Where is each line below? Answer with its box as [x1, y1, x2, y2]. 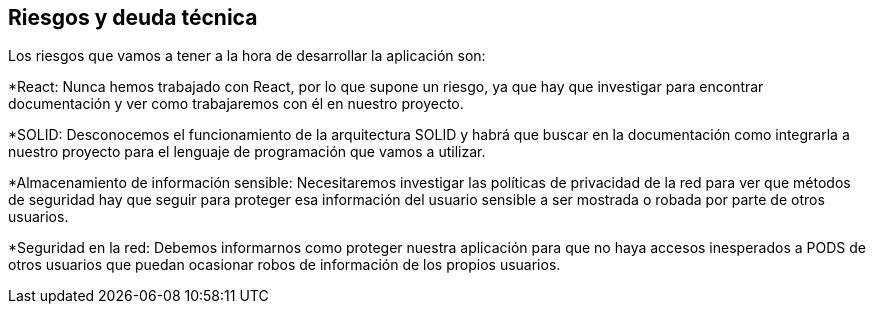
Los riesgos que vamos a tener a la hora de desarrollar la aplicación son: [8, 47, 486, 65]
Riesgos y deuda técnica [8, 5, 258, 30]
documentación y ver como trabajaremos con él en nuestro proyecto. [8, 95, 464, 113]
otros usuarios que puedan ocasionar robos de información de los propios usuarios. [8, 256, 561, 274]
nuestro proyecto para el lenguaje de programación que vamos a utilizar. [8, 143, 486, 161]
